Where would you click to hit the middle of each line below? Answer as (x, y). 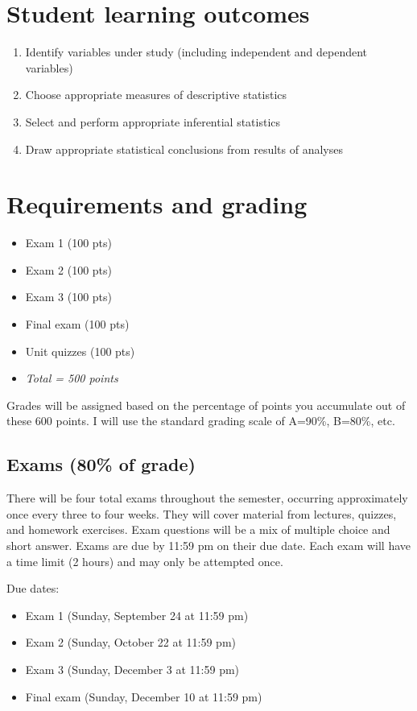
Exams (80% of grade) (101, 464)
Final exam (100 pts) (77, 324)
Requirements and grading (157, 204)
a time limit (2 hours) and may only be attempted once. (145, 561)
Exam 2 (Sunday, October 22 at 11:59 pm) (130, 642)
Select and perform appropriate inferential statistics (153, 121)
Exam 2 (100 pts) (69, 269)
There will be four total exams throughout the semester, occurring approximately (207, 498)
